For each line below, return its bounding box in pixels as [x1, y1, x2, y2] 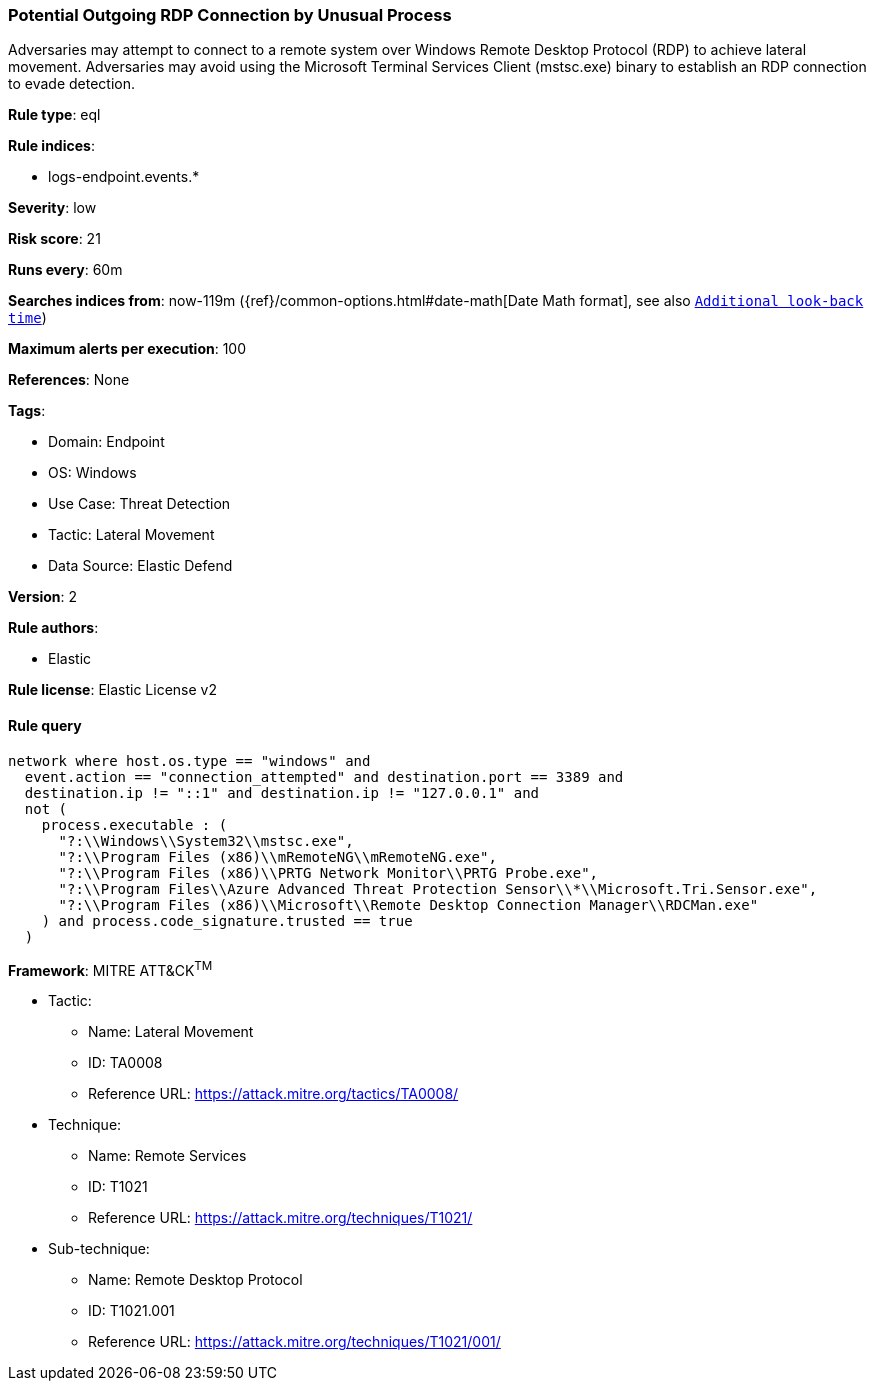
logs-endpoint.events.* [48, 168, 200, 186]
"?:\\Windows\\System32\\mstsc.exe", [58, 832, 354, 849]
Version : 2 [8, 588, 78, 606]
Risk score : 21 [8, 230, 101, 248]
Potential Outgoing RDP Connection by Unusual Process [8, 5, 452, 25]
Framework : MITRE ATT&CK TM [8, 958, 213, 979]
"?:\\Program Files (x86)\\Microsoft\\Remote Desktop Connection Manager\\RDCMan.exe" [58, 896, 759, 913]
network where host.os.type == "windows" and [8, 752, 371, 769]
